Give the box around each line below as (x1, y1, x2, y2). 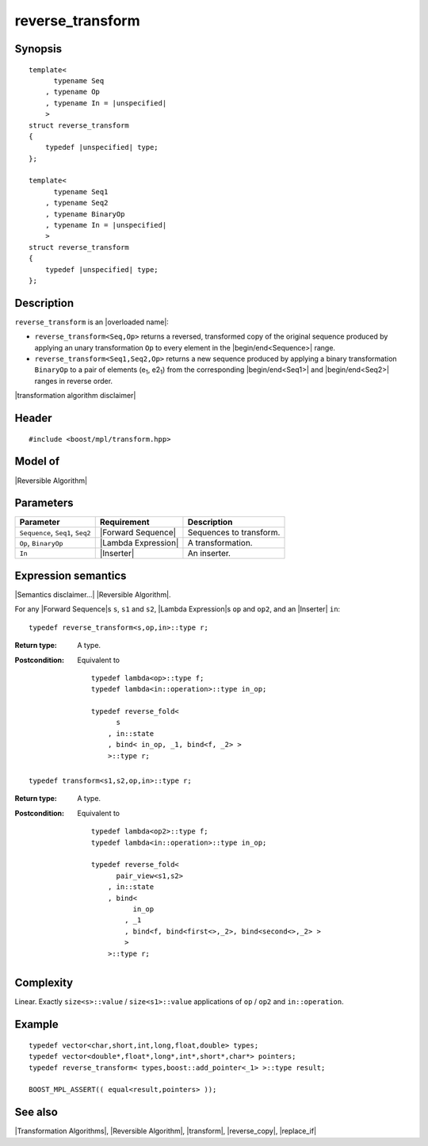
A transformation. (187, 538, 253, 549)
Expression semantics (14, 569, 127, 582)
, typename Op (44, 87, 101, 97)
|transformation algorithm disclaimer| (14, 391, 136, 401)
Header (14, 412, 52, 425)
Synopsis (14, 42, 63, 56)
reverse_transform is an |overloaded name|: (14, 317, 170, 327)
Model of (14, 454, 60, 468)
